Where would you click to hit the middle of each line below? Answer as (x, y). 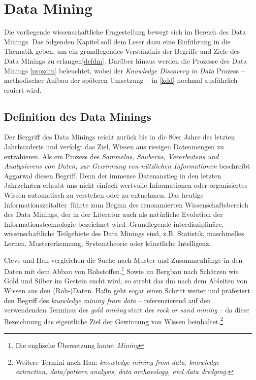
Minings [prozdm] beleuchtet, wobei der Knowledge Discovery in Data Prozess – (124, 70)
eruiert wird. (23, 89)
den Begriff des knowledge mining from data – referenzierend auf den (108, 300)
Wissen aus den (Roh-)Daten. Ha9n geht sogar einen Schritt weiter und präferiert (127, 291)
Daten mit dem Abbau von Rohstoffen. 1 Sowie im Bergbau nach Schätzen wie (121, 270)
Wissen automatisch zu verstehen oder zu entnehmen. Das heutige (104, 195)
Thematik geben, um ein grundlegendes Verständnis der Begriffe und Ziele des (122, 51)
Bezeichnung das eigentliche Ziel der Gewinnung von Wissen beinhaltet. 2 (114, 320)
